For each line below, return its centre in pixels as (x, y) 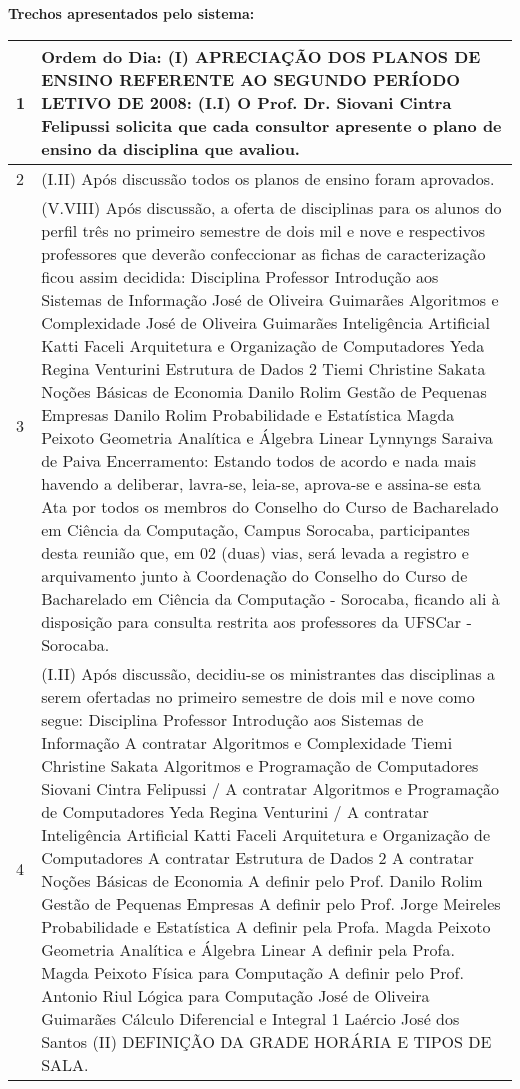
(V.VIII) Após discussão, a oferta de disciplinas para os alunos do (271, 207)
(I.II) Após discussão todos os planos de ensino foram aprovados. (268, 178)
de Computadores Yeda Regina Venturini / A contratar (235, 811)
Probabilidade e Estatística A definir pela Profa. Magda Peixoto (266, 926)
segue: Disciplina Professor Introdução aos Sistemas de (232, 719)
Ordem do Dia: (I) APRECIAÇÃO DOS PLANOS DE (261, 56)
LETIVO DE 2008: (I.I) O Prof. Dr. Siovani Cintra (246, 102)
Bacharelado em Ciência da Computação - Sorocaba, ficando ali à (270, 598)
